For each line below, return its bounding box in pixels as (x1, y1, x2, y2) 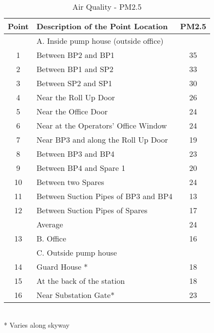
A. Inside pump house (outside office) (36, 35, 164, 46)
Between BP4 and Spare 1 (36, 162, 126, 173)
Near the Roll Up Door (36, 92, 115, 103)
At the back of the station (36, 275, 125, 286)
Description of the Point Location (36, 20, 168, 32)
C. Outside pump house (36, 247, 117, 258)
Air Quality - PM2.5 (72, 1, 142, 12)
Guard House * (36, 261, 88, 272)
